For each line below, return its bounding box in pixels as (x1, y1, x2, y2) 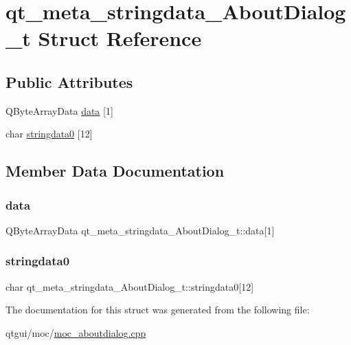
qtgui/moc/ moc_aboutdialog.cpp (5, 325, 146, 340)
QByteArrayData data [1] (5, 103, 113, 118)
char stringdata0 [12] (5, 126, 93, 141)
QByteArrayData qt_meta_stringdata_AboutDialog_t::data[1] (5, 223, 275, 237)
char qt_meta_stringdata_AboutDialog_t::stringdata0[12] (5, 279, 254, 293)
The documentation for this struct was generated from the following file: (5, 302, 310, 317)
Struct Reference (38, 24, 202, 52)
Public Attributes (5, 71, 133, 92)
